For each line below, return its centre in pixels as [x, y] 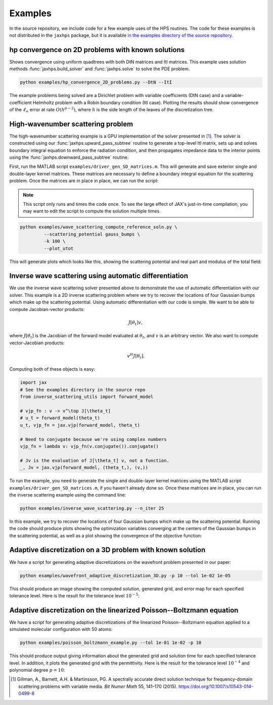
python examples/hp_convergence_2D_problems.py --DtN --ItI [96, 82]
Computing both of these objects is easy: [52, 369]
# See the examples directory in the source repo [83, 390]
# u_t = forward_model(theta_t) [60, 418]
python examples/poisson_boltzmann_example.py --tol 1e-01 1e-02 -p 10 [111, 643]
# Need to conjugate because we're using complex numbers [93, 439]
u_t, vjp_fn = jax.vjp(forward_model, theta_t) [80, 425]
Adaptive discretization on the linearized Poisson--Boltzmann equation [124, 610]
